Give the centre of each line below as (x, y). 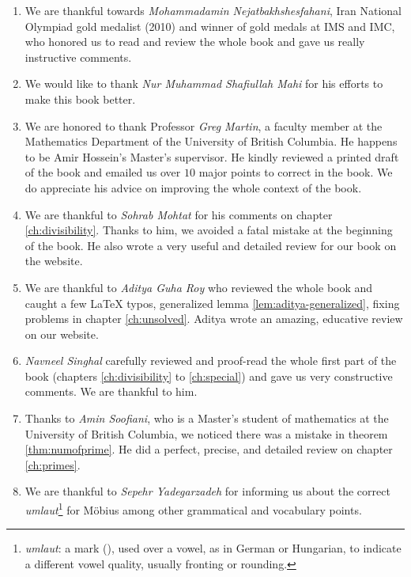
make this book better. (80, 99)
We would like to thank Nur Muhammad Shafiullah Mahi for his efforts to (204, 84)
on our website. (62, 334)
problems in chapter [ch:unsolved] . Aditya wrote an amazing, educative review (214, 319)
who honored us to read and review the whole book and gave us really (195, 42)
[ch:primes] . (53, 464)
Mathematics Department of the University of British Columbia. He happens (211, 141)
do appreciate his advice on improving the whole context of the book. (193, 187)
